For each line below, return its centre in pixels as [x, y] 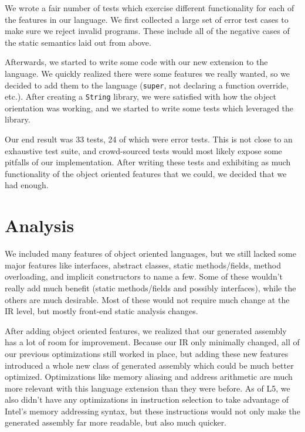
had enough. [27, 185]
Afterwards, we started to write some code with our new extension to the [136, 62]
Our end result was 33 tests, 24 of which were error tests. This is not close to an [149, 139]
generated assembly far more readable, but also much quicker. [116, 422]
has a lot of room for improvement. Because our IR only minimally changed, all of [152, 342]
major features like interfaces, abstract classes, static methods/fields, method [143, 265]
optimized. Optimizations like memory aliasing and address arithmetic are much [149, 377]
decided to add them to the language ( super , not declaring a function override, [147, 85]
